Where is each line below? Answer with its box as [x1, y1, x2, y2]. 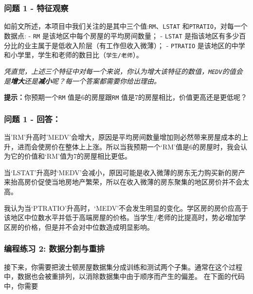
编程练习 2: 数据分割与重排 [4, 242, 105, 255]
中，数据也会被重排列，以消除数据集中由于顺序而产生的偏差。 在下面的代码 [4, 271, 245, 281]
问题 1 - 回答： [4, 112, 61, 125]
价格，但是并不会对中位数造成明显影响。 [24, 221, 154, 232]
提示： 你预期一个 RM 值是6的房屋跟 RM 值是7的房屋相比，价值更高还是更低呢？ [4, 92, 247, 102]
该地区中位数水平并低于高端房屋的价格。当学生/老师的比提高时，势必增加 [4, 212, 239, 222]
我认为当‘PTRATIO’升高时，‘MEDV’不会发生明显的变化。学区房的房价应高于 [4, 202, 249, 213]
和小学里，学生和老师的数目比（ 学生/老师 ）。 [4, 50, 143, 60]
